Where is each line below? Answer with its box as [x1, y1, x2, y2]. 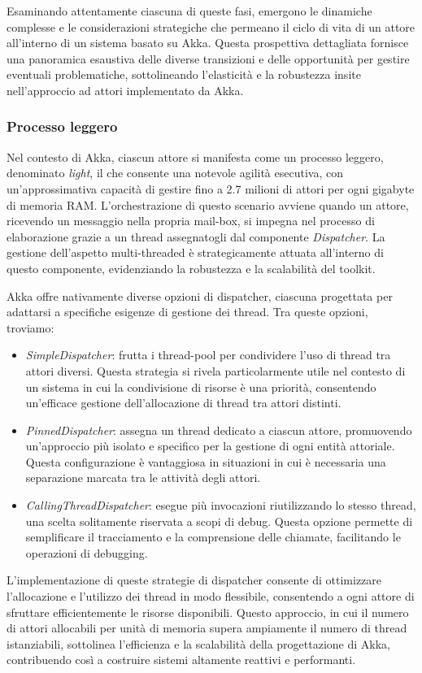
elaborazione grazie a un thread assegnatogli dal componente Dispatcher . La [7, 228, 385, 245]
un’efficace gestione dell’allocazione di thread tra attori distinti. [25, 394, 342, 411]
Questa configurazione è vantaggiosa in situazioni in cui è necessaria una [25, 453, 386, 470]
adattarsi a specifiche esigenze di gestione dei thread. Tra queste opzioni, [7, 303, 368, 320]
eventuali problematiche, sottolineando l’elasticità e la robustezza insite [7, 66, 361, 83]
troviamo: [7, 319, 54, 336]
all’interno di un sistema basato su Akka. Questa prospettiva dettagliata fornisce [7, 34, 409, 51]
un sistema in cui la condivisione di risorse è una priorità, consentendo [25, 378, 376, 395]
